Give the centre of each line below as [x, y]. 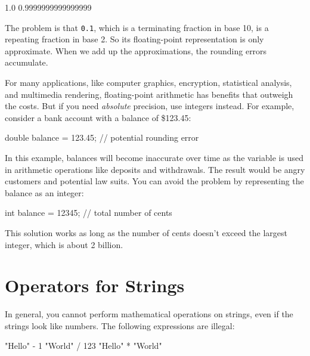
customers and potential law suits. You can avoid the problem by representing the [154, 181]
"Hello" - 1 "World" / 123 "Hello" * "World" [83, 346]
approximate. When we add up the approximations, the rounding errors [136, 50]
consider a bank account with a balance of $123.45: [98, 117]
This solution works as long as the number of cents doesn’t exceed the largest [146, 232]
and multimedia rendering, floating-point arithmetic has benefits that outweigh [149, 94]
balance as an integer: [44, 192]
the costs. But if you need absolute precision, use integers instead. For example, [150, 106]
